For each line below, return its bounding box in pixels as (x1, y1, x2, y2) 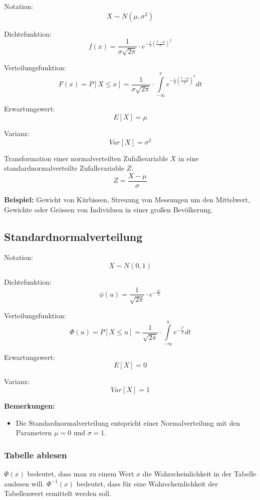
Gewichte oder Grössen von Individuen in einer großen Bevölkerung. (4, 204, 213, 214)
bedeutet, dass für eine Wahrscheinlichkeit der (76, 478, 218, 488)
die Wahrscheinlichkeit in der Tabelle (142, 468, 256, 478)
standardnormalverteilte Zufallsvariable (4, 163, 124, 173)
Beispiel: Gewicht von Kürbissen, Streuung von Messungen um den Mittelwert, (4, 194, 250, 204)
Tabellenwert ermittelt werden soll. (4, 488, 111, 498)
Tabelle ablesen (4, 448, 67, 461)
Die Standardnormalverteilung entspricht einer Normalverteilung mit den (16, 417, 240, 428)
